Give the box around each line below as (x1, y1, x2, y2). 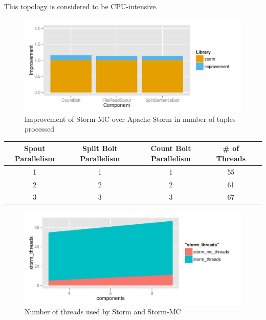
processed (25, 123, 55, 134)
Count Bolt (150, 143, 191, 154)
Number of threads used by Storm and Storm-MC (25, 306, 181, 317)
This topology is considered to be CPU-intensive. (4, 1, 158, 11)
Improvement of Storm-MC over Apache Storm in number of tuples (25, 113, 236, 124)
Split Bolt (82, 143, 118, 154)
